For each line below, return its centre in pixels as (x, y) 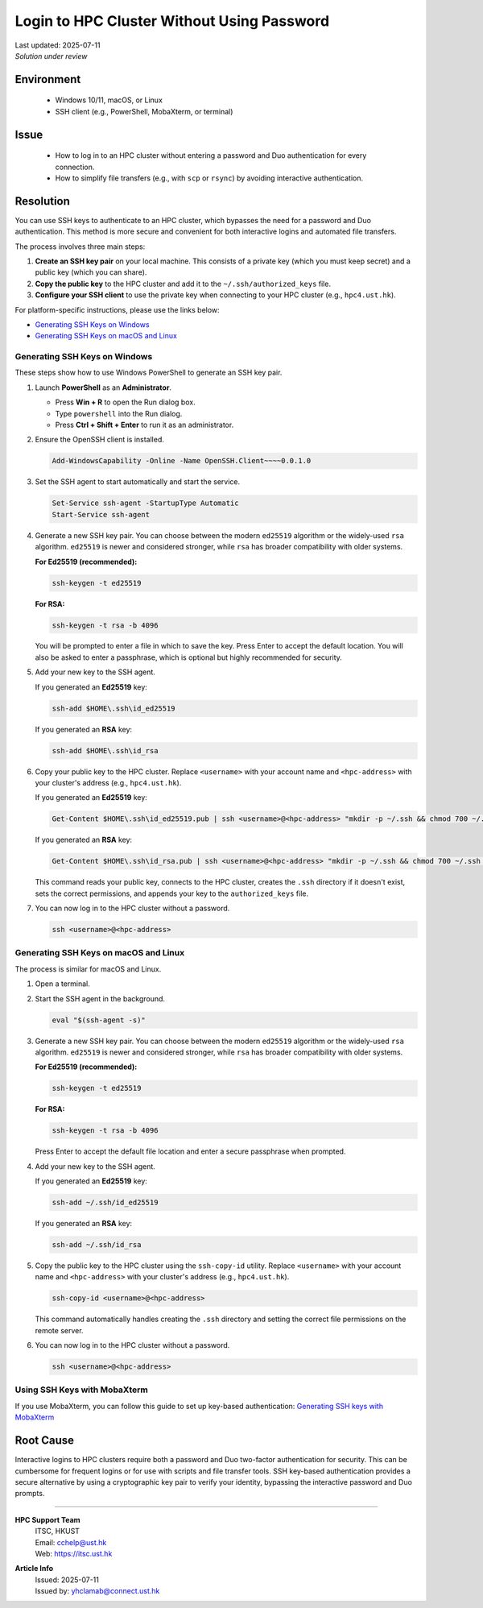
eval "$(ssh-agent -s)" (99, 1020)
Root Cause (45, 1441)
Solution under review (51, 56)
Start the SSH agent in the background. (100, 998)
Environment (48, 79)
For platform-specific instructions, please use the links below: (118, 309)
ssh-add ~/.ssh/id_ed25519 (105, 1203)
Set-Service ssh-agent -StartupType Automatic (145, 503)
